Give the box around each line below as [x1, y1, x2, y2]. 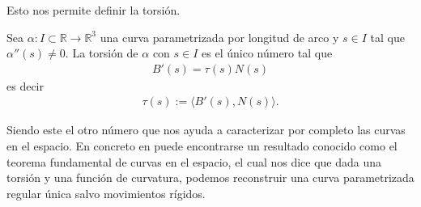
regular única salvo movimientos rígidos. [6, 184, 206, 201]
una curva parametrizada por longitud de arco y [100, 28, 339, 45]
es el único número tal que [202, 44, 333, 61]
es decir [6, 77, 44, 94]
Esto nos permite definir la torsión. [6, 2, 181, 18]
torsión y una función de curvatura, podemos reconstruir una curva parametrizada [6, 169, 415, 186]
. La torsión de [65, 44, 138, 61]
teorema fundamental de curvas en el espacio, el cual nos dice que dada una [6, 153, 382, 170]
